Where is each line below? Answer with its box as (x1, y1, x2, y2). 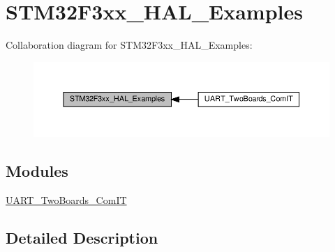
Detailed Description (6, 226, 158, 248)
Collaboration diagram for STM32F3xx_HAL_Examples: (6, 38, 253, 52)
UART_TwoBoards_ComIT (6, 192, 127, 207)
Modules (6, 159, 68, 181)
